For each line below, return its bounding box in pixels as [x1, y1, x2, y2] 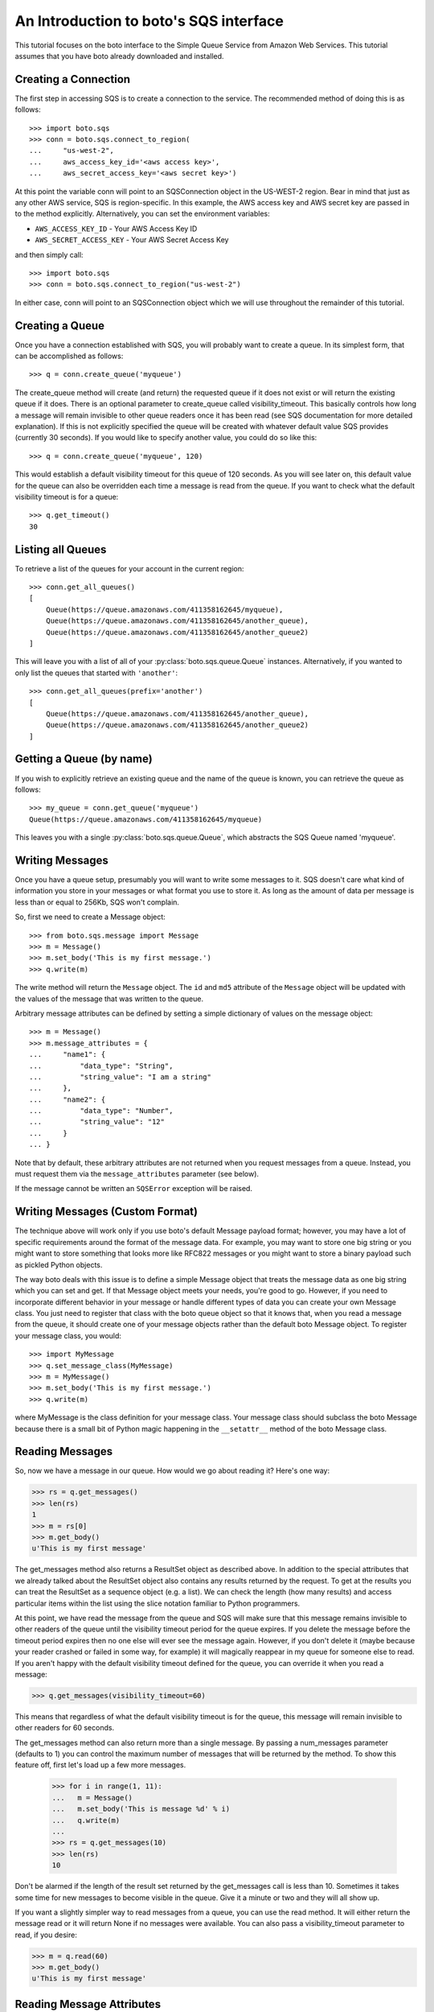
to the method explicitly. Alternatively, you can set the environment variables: [14, 209, 271, 219]
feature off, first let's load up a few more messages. [14, 1760, 186, 1770]
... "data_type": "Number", [29, 1107, 174, 1115]
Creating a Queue [14, 319, 104, 332]
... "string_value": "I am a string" [29, 1072, 212, 1082]
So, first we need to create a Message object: [14, 912, 166, 921]
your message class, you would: [14, 1330, 122, 1340]
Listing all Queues [14, 542, 107, 556]
